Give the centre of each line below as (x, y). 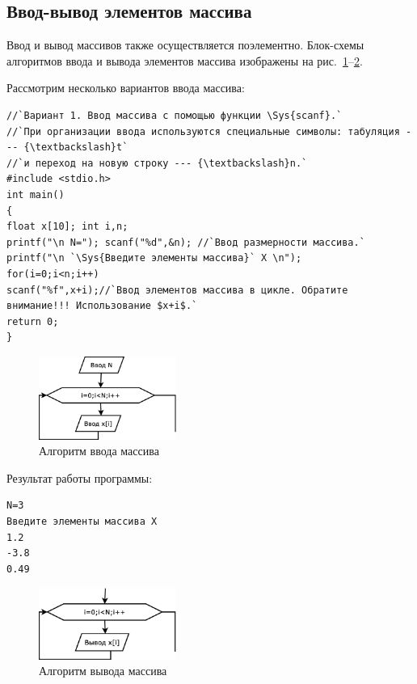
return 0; (33, 321)
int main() (36, 194)
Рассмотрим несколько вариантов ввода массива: (126, 88)
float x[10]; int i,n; (67, 227)
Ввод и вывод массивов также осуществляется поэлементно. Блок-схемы (185, 45)
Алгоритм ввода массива (99, 451)
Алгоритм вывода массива (103, 671)
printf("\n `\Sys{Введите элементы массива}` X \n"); (154, 258)
